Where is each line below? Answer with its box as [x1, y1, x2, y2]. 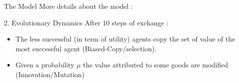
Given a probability [15, 60, 74, 70]
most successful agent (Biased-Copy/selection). [15, 43, 157, 53]
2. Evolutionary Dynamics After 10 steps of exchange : [4, 17, 169, 27]
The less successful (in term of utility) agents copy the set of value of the [15, 34, 235, 44]
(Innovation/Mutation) [15, 69, 85, 79]
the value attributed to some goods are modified [83, 60, 228, 70]
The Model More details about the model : [4, 1, 133, 11]
